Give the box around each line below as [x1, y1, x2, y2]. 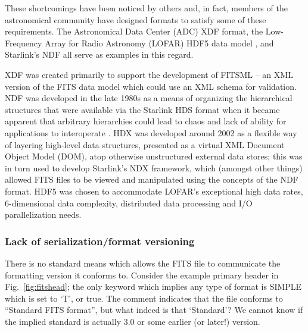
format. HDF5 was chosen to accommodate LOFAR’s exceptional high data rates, [5, 184, 303, 197]
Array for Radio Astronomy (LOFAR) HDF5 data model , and [45, 36, 274, 49]
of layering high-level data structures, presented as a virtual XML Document [5, 138, 285, 151]
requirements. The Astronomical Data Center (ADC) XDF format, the [5, 25, 263, 37]
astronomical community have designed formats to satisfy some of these [5, 13, 266, 26]
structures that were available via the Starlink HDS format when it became [5, 103, 280, 115]
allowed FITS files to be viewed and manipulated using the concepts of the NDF [5, 173, 298, 186]
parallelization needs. [5, 208, 82, 221]
